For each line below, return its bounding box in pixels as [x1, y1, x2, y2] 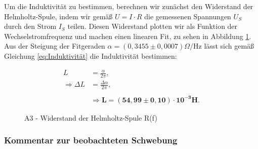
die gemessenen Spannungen [144, 11, 231, 21]
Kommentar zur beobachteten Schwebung [4, 134, 178, 146]
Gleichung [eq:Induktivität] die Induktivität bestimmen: [4, 50, 177, 61]
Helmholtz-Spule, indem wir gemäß [4, 11, 113, 21]
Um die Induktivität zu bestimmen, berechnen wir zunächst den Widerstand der [4, 1, 253, 11]
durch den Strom [4, 21, 57, 31]
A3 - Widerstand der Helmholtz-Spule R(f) [24, 112, 157, 123]
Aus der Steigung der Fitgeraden [4, 41, 105, 51]
